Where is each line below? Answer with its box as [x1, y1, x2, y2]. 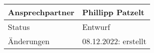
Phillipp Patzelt [82, 6, 145, 18]
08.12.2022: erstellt [82, 35, 147, 47]
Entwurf [82, 21, 110, 32]
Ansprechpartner [8, 6, 75, 18]
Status [8, 21, 30, 32]
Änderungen [8, 35, 50, 47]
